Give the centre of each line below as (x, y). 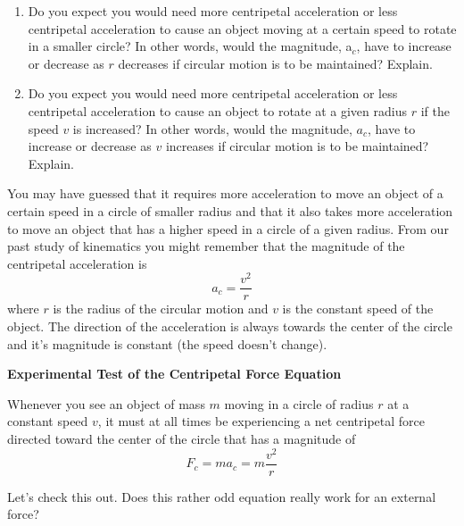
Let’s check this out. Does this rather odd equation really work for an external (222, 496)
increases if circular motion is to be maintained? (297, 146)
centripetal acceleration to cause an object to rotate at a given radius (217, 110)
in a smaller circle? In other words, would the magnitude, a (190, 46)
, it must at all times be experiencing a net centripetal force (261, 421)
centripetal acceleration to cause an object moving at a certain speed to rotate (242, 28)
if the (435, 110)
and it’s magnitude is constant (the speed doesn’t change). (167, 343)
